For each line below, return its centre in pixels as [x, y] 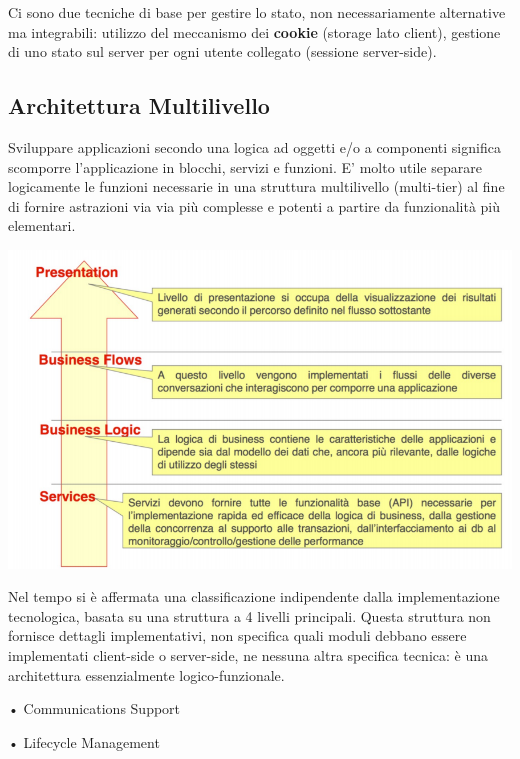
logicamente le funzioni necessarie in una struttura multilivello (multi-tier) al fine [256, 186]
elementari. [42, 225]
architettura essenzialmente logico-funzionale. [146, 674]
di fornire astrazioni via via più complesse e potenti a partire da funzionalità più [254, 205]
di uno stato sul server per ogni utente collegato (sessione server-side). [222, 51]
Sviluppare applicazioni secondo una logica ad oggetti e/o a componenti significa [254, 146]
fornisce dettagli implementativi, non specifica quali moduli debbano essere [237, 635]
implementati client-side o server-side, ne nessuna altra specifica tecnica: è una [248, 655]
